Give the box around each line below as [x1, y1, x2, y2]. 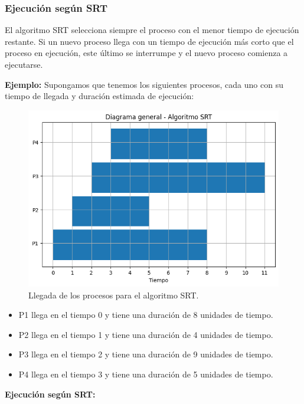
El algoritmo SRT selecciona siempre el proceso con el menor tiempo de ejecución [5, 24, 299, 36]
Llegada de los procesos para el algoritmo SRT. [28, 288, 199, 301]
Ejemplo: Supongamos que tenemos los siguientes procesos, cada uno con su [5, 78, 283, 90]
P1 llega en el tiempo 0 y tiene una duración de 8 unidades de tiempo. [18, 308, 273, 321]
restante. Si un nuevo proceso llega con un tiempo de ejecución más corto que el [5, 35, 294, 47]
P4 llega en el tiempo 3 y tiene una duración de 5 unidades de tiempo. [18, 367, 273, 380]
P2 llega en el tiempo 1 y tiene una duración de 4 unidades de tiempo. [18, 328, 273, 340]
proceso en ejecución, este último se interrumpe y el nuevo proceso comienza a [5, 47, 288, 59]
